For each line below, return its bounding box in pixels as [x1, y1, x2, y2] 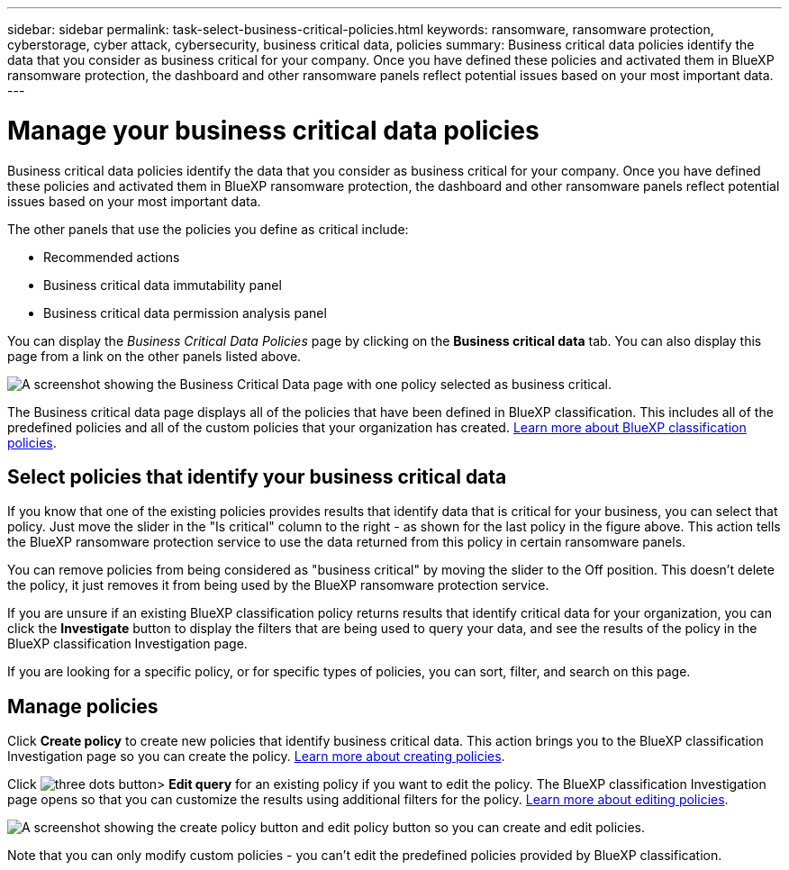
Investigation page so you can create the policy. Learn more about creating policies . [7, 748, 505, 765]
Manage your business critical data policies [7, 114, 540, 146]
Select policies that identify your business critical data [7, 465, 507, 488]
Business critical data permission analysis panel [43, 304, 327, 321]
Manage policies [7, 694, 159, 718]
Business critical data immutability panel [43, 276, 282, 293]
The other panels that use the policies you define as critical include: [7, 221, 409, 237]
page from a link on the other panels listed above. [7, 348, 302, 364]
